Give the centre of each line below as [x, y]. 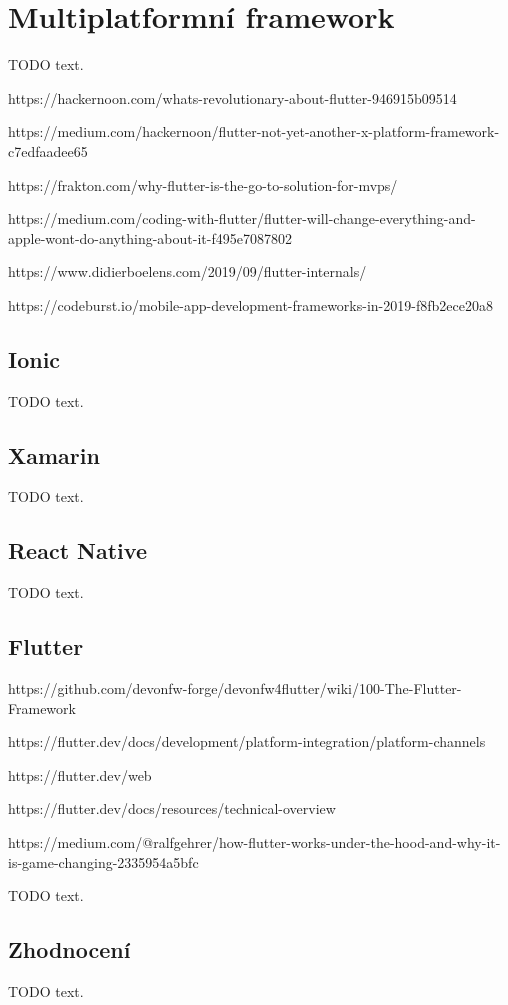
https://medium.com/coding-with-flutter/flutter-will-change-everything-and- [242, 218]
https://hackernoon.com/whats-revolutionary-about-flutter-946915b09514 [232, 97]
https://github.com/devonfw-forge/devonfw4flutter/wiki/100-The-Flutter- [235, 688]
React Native [77, 550]
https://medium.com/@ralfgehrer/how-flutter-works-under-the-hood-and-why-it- [254, 842]
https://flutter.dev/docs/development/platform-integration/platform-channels [247, 741]
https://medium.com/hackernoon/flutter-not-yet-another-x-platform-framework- [254, 131]
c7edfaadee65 [48, 150]
